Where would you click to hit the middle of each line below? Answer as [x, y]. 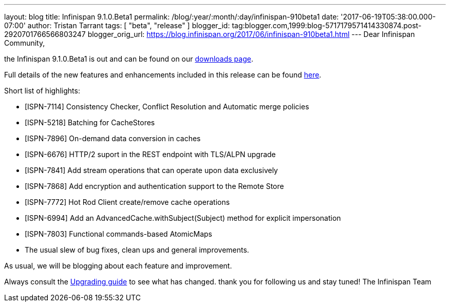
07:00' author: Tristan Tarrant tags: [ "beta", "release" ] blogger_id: [117, 25]
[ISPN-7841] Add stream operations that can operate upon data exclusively [151, 170]
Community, [25, 43]
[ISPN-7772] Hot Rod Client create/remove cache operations [127, 202]
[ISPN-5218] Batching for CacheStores [90, 122]
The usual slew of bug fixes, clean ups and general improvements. [137, 250]
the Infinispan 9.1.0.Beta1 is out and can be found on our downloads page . [129, 59]
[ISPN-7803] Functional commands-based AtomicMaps [118, 234]
